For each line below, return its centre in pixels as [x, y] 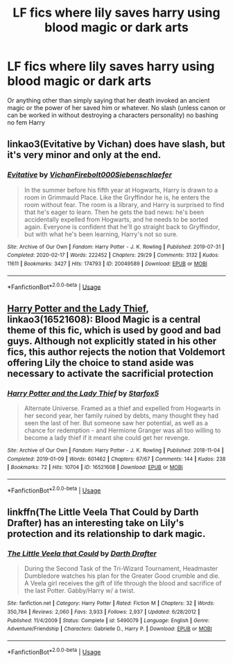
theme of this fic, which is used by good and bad [114, 330]
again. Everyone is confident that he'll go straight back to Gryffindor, [122, 227]
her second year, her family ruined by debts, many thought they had [121, 415]
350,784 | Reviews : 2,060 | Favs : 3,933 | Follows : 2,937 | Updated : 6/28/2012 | [104, 612]
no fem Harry [26, 122]
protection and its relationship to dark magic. [106, 534]
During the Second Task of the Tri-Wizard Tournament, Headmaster [121, 569]
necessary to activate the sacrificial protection [110, 373]
